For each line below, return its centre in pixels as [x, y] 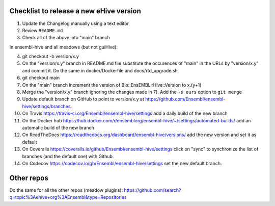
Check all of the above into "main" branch [66, 38]
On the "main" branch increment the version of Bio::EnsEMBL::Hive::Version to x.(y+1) [112, 85]
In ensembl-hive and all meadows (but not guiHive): [64, 47]
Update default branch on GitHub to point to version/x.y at [83, 99]
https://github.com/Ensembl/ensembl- [185, 99]
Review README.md [43, 30]
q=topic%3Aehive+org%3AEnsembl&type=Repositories [68, 197]
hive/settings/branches [46, 106]
